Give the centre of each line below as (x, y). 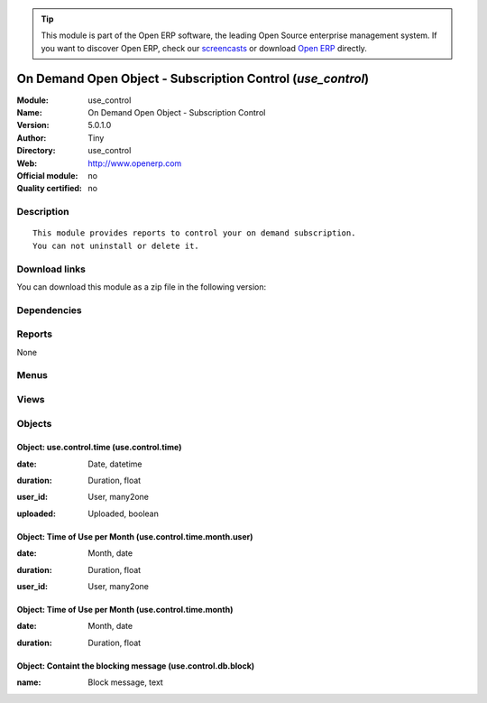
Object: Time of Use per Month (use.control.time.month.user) (135, 536)
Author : (32, 138)
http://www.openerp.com (135, 163)
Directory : (36, 151)
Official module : (47, 176)
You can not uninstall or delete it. (116, 245)
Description (43, 212)
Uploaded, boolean (124, 513)
